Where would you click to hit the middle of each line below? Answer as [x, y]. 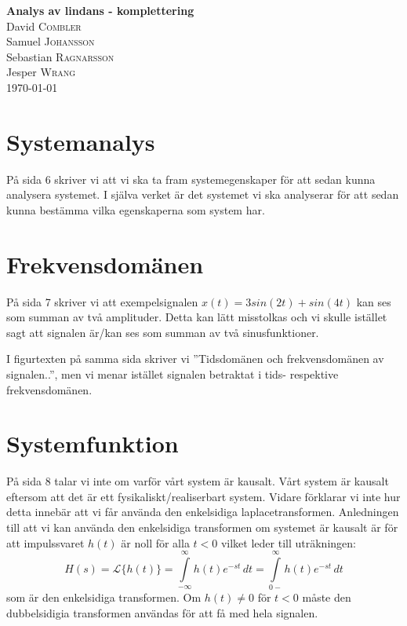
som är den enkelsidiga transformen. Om [104, 597]
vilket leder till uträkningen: [288, 542]
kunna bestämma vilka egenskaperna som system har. [136, 209]
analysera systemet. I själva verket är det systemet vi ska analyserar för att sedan [203, 194]
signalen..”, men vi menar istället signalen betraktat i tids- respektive [173, 373]
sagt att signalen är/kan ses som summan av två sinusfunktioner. [163, 332]
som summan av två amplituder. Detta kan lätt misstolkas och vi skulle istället [197, 317]
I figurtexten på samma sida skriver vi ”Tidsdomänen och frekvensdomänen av [195, 359]
